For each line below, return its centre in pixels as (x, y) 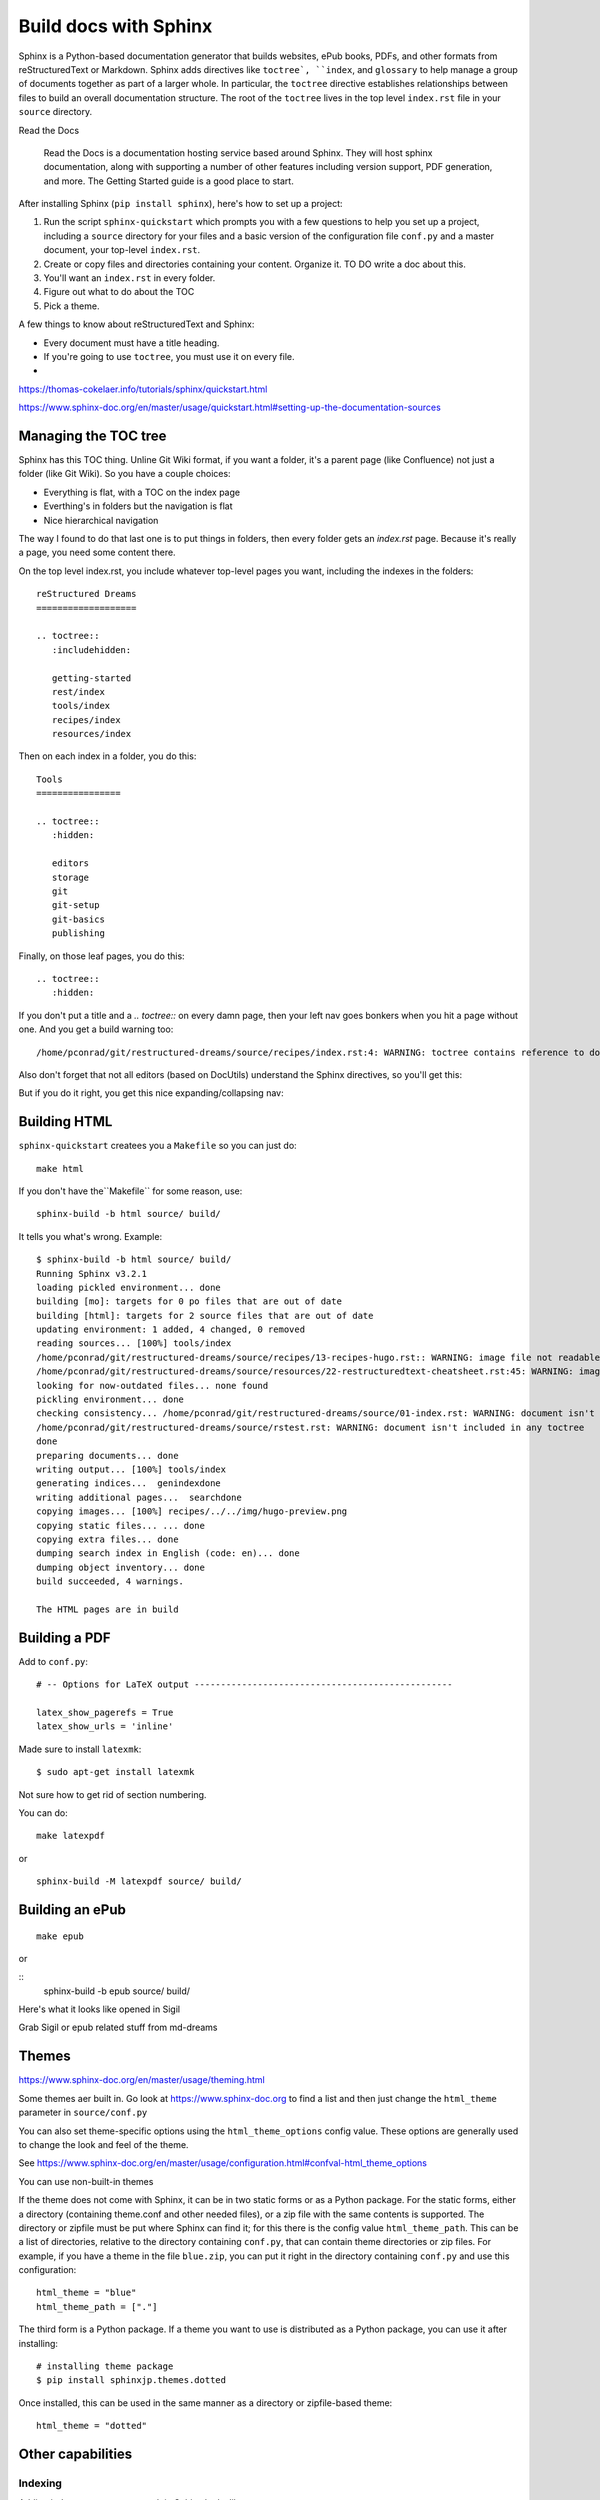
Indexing (40, 2483)
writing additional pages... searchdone (139, 1497)
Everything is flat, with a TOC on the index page (141, 492)
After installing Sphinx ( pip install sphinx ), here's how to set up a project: (181, 204)
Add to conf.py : (53, 1661)
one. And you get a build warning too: (96, 1029)
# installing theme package (105, 2366)
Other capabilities (75, 2454)
